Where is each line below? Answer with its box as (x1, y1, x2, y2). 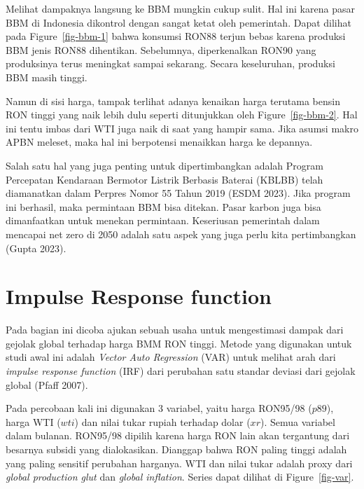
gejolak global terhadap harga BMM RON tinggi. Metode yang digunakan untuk (6, 336, 352, 350)
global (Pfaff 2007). (6, 377, 88, 392)
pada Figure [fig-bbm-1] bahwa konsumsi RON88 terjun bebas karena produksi (6, 29, 346, 43)
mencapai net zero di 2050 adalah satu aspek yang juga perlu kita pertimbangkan (6, 226, 356, 241)
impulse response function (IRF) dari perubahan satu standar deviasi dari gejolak (6, 364, 356, 378)
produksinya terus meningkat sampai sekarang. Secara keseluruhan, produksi (6, 56, 335, 71)
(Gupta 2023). (6, 240, 66, 255)
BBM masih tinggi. (6, 69, 87, 84)
